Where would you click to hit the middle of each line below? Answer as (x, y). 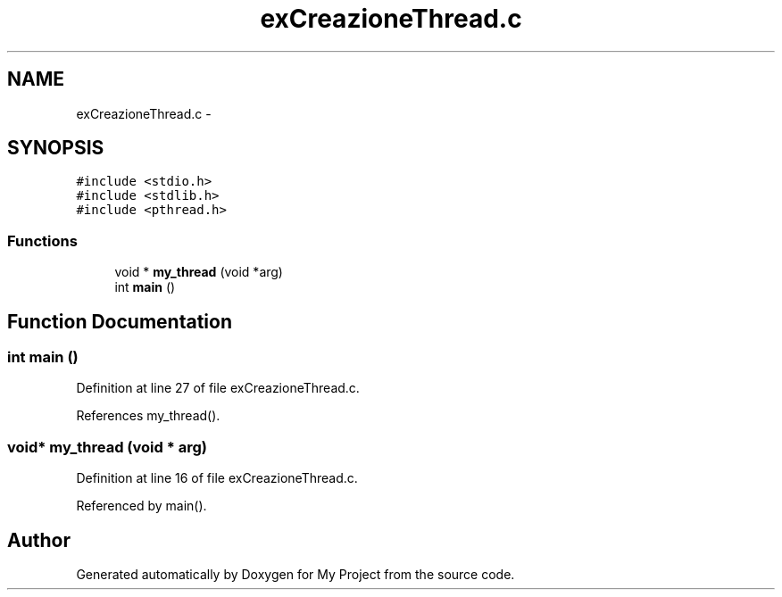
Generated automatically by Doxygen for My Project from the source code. (295, 574)
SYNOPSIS (56, 148)
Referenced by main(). (141, 506)
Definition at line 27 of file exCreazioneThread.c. (218, 388)
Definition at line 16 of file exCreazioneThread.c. (217, 478)
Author (39, 540)
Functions (42, 240)
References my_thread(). (148, 416)
